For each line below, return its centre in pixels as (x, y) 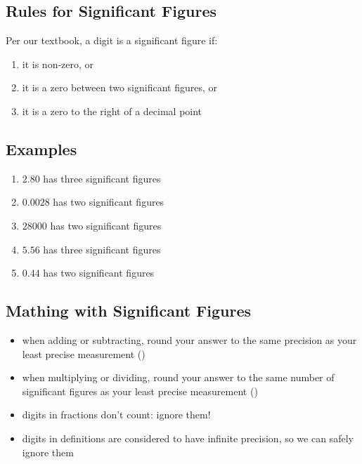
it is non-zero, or (58, 64)
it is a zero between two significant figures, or (119, 87)
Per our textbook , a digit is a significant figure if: (112, 40)
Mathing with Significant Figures (129, 311)
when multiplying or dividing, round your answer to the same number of (178, 377)
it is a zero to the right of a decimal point (112, 111)
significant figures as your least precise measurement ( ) (140, 391)
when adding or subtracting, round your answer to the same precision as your (189, 339)
